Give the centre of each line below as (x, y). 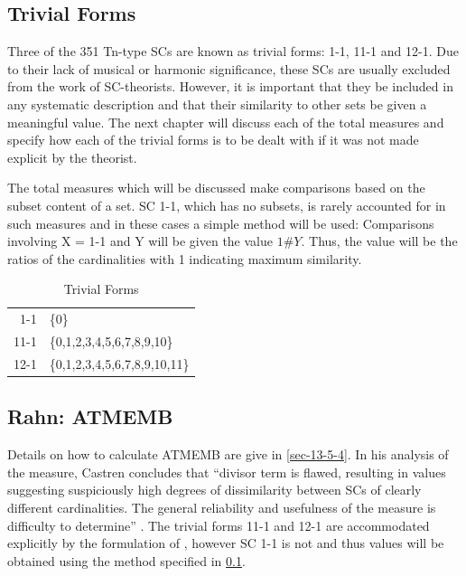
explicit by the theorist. (72, 157)
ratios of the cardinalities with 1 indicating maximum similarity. (185, 258)
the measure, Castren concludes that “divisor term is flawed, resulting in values (227, 472)
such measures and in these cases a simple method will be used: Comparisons (221, 223)
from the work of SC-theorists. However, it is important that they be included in (230, 86)
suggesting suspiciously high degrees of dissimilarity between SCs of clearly (214, 490)
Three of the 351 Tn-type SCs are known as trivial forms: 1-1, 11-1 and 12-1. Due (233, 51)
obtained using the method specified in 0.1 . (126, 560)
